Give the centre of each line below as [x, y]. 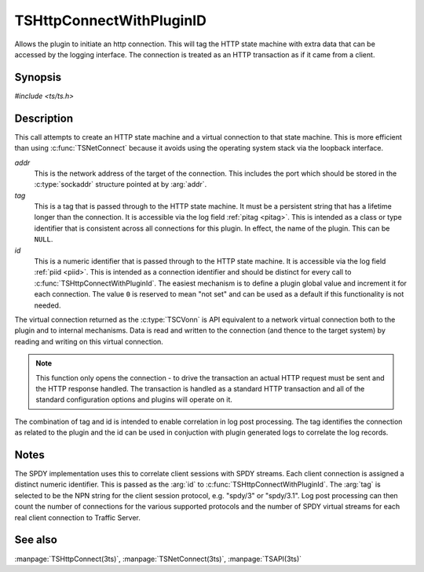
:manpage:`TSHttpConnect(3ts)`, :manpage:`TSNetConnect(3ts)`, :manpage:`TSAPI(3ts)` [158, 559]
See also [36, 540]
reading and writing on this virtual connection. [89, 341]
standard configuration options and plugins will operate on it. [134, 399]
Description [44, 118]
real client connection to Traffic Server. [78, 517]
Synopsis [38, 77]
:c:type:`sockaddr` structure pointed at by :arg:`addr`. [121, 184]
